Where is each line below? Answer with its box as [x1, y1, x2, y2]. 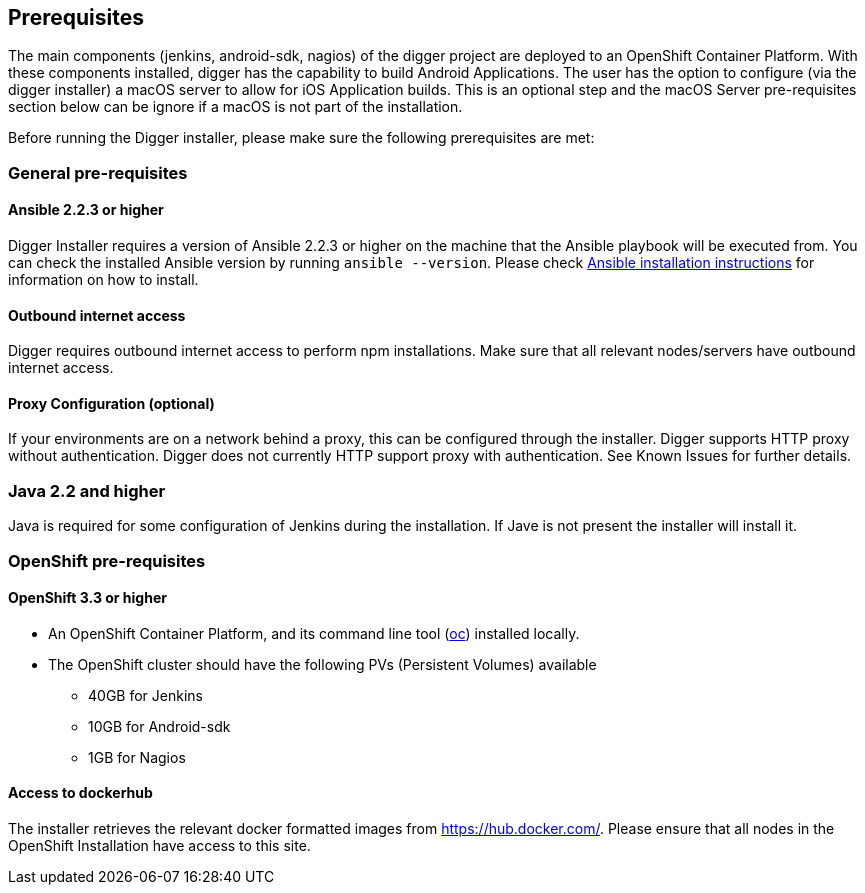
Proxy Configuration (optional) [8, 394, 215, 412]
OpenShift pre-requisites [8, 550, 206, 571]
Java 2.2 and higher [8, 480, 166, 501]
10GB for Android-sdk [88, 717, 231, 735]
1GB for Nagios [88, 748, 186, 766]
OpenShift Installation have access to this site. [8, 837, 311, 855]
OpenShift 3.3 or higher [8, 589, 167, 607]
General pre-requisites [8, 162, 188, 183]
